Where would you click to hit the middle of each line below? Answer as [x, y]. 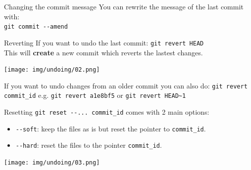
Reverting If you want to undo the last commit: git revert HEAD [104, 42]
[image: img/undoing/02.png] [52, 70]
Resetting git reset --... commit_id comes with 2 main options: [107, 112]
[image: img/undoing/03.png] [52, 163]
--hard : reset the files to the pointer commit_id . [89, 145]
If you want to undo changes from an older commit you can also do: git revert [126, 85]
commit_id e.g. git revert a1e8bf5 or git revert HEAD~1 [95, 95]
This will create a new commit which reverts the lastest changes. [103, 52]
